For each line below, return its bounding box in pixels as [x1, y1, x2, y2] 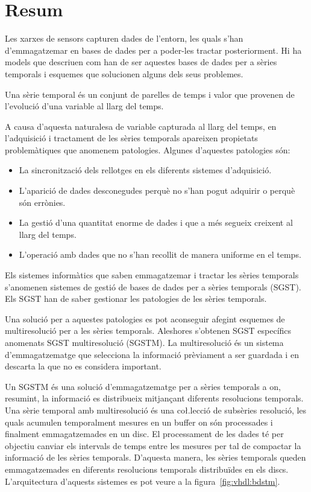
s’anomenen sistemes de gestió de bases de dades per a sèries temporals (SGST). [5, 280, 301, 293]
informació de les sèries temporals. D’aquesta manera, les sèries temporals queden [5, 451, 306, 464]
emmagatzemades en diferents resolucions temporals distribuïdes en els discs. [5, 462, 289, 475]
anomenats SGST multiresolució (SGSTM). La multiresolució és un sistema [5, 336, 284, 348]
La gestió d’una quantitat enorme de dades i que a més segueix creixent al [19, 216, 293, 229]
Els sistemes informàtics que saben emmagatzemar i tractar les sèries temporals [5, 269, 299, 281]
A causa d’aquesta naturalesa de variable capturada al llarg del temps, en [5, 120, 277, 132]
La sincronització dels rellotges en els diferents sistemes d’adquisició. [19, 164, 272, 176]
